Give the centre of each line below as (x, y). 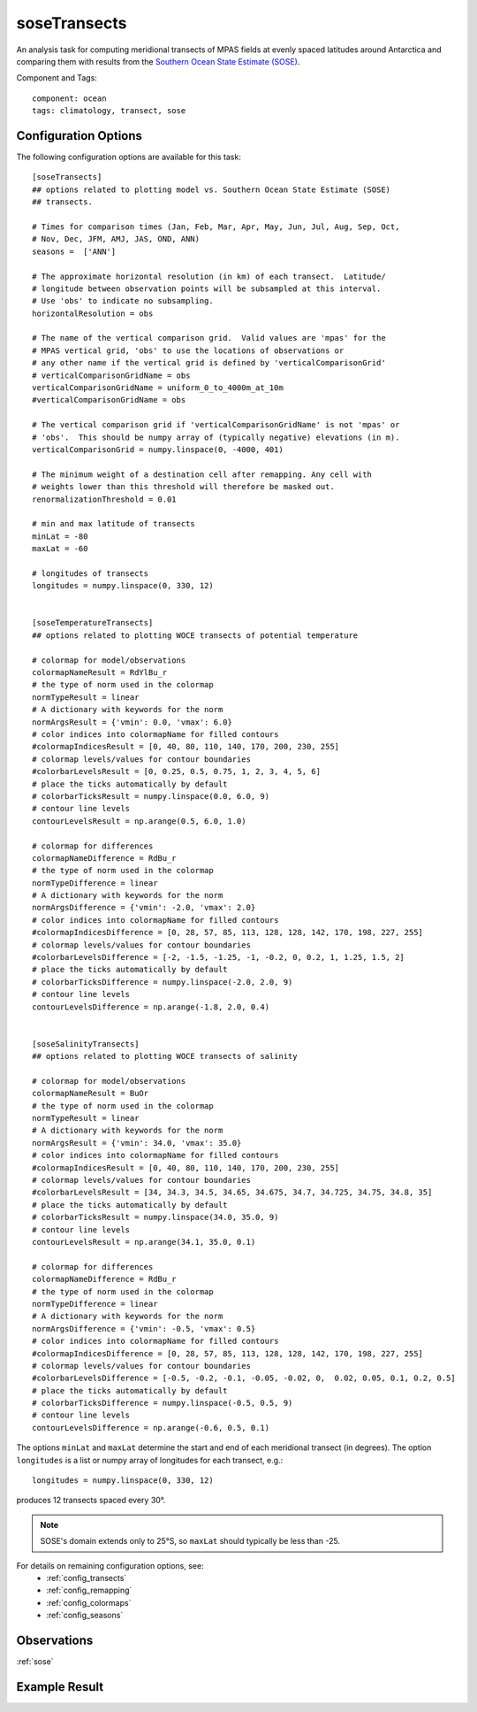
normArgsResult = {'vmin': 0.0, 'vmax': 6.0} (132, 722)
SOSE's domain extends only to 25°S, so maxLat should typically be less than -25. (190, 1541)
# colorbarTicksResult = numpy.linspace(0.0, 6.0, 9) (151, 796)
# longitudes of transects (91, 573)
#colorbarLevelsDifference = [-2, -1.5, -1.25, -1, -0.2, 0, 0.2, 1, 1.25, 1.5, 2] (219, 957)
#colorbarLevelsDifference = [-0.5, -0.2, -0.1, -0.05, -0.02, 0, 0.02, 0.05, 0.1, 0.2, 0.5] (244, 1378)
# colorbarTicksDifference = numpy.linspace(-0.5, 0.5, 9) (163, 1403)
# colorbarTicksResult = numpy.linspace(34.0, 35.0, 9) (155, 1217)
